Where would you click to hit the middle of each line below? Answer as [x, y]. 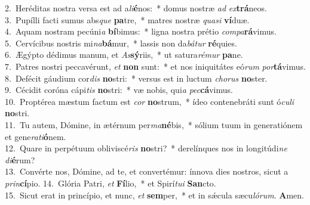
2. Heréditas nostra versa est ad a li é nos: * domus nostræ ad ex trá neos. [136, 8]
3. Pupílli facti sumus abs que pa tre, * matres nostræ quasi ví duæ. [127, 19]
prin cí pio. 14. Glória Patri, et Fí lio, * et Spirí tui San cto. [111, 183]
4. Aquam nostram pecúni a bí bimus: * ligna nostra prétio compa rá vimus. [141, 31]
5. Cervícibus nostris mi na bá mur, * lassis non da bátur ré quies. [121, 43]
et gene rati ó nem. [36, 136]
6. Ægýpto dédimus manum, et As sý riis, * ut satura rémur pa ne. [124, 55]
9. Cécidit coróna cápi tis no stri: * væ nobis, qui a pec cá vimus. [119, 90]
